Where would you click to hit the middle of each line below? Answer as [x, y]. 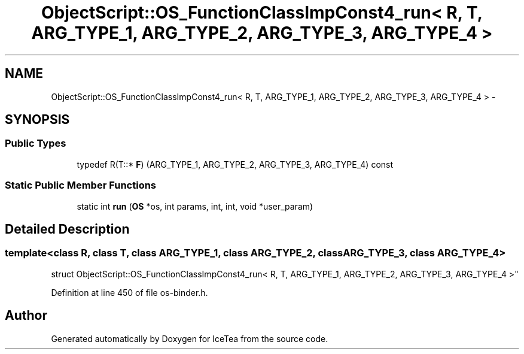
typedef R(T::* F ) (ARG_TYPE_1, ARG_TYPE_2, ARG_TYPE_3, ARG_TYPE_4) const [235, 164]
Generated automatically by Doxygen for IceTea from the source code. [190, 338]
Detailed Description [67, 229]
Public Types [36, 143]
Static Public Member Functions [81, 185]
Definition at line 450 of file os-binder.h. [130, 292]
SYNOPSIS [37, 120]
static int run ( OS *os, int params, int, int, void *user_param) [195, 206]
